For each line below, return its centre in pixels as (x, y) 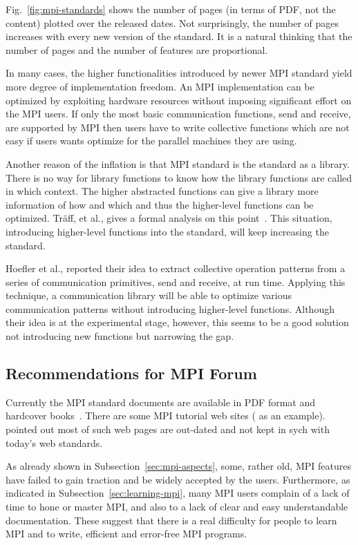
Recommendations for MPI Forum (131, 373)
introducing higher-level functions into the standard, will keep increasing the (167, 231)
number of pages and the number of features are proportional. (137, 49)
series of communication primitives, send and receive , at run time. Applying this (176, 281)
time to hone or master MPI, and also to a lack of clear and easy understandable (177, 507)
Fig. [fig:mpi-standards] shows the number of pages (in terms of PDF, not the (171, 9)
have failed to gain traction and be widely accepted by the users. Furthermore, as (178, 479)
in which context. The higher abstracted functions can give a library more (162, 191)
